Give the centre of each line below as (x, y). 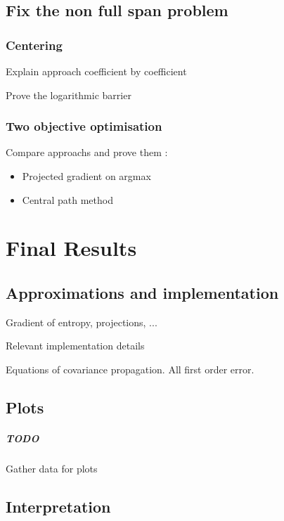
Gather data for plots (52, 468)
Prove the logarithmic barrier (69, 95)
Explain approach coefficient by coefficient (96, 71)
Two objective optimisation (84, 126)
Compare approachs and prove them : (87, 152)
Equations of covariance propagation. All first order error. (130, 369)
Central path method (67, 199)
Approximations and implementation (142, 292)
